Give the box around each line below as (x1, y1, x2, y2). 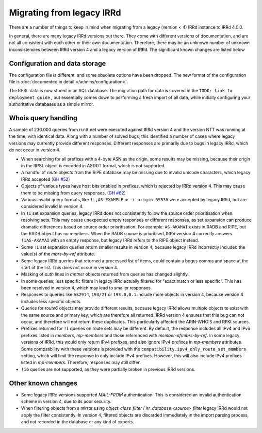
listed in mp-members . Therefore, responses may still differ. (21, 359, 141, 366)
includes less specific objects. (21, 298, 82, 304)
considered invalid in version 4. (21, 204, 83, 209)
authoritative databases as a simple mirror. (9, 101, 94, 107)
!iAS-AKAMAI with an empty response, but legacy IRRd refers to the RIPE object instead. (21, 238, 199, 243)
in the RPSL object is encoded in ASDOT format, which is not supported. (21, 163, 166, 169)
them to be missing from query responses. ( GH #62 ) (21, 190, 126, 196)
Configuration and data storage (9, 59, 106, 67)
